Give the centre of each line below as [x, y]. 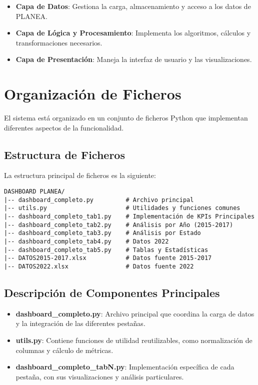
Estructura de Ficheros [64, 154]
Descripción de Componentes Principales [112, 293]
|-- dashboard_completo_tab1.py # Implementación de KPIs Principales [129, 217]
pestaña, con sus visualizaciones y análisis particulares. [100, 376]
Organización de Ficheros [93, 94]
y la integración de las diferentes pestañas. [80, 323]
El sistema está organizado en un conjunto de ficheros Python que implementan [126, 118]
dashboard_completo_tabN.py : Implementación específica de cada [125, 367]
